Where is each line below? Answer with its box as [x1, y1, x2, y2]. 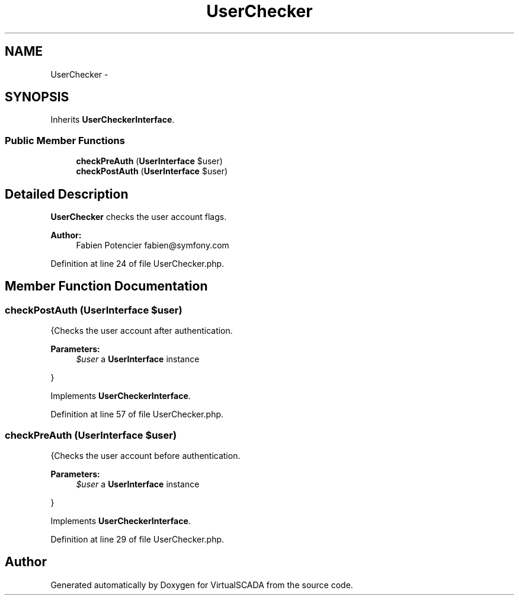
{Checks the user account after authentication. [50, 325, 233, 336]
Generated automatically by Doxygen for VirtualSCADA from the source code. [50, 579, 353, 590]
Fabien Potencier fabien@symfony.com [76, 240, 229, 251]
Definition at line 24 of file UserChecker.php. [50, 258, 225, 269]
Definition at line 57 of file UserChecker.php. [50, 409, 224, 420]
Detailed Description [5, 186, 129, 202]
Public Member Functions [5, 134, 125, 146]
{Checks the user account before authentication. [50, 451, 241, 461]
